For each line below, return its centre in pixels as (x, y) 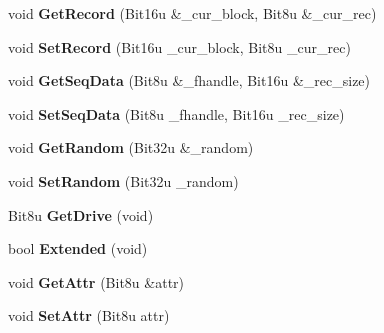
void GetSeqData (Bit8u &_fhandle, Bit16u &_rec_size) (189, 80)
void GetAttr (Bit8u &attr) (96, 281)
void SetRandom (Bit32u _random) (123, 180)
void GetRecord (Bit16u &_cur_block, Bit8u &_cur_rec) (192, 13)
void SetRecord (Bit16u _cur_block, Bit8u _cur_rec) (179, 46)
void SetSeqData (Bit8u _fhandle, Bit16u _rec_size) (176, 113)
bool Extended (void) (78, 248)
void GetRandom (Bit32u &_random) (131, 147)
